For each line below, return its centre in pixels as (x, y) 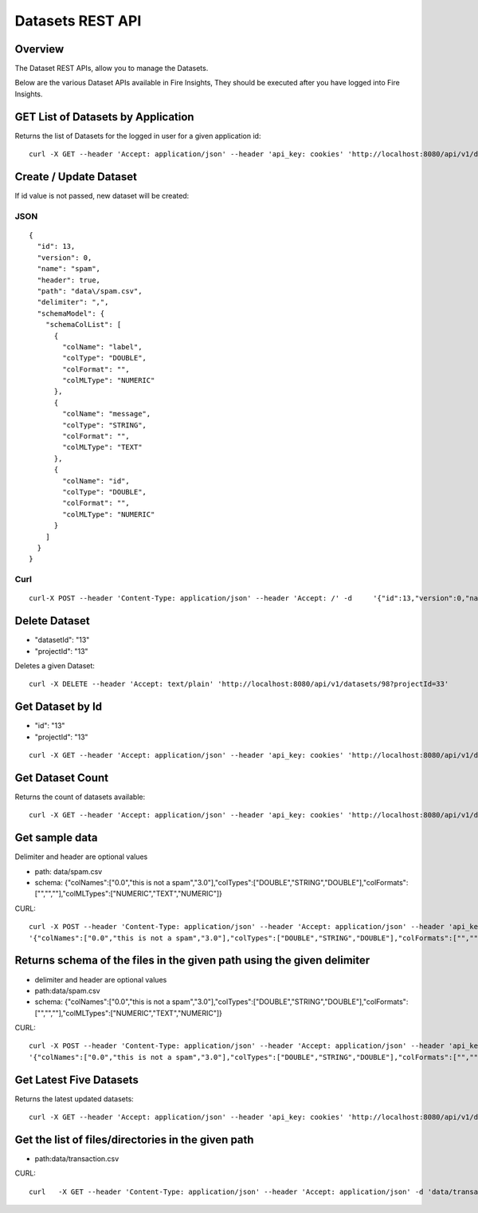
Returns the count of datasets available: (80, 797)
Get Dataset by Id (59, 707)
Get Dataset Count (62, 778)
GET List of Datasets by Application (104, 117)
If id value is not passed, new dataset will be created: (102, 196)
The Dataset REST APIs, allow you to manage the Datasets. (112, 69)
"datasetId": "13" (62, 640)
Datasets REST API (78, 21)
